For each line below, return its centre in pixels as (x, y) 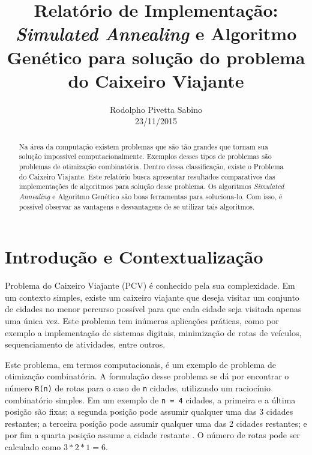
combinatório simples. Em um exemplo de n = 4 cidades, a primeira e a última (150, 399)
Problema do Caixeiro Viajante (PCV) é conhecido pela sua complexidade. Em (150, 285)
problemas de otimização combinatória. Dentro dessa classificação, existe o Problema (151, 166)
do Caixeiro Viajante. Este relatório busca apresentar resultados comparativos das (147, 176)
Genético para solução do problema (156, 57)
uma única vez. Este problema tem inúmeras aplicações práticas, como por (142, 320)
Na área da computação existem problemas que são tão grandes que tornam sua (144, 146)
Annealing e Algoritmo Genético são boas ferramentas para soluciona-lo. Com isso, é (151, 196)
